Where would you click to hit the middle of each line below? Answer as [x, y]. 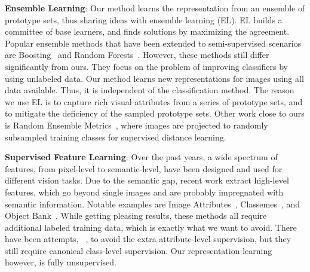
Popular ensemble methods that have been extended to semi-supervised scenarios [153, 43]
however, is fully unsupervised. [61, 262]
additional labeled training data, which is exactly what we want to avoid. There [151, 227]
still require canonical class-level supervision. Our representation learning [139, 250]
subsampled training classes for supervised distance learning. [116, 137]
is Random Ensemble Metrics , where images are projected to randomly [136, 125]
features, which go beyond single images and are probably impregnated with [144, 192]
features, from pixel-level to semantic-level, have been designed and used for [144, 168]
